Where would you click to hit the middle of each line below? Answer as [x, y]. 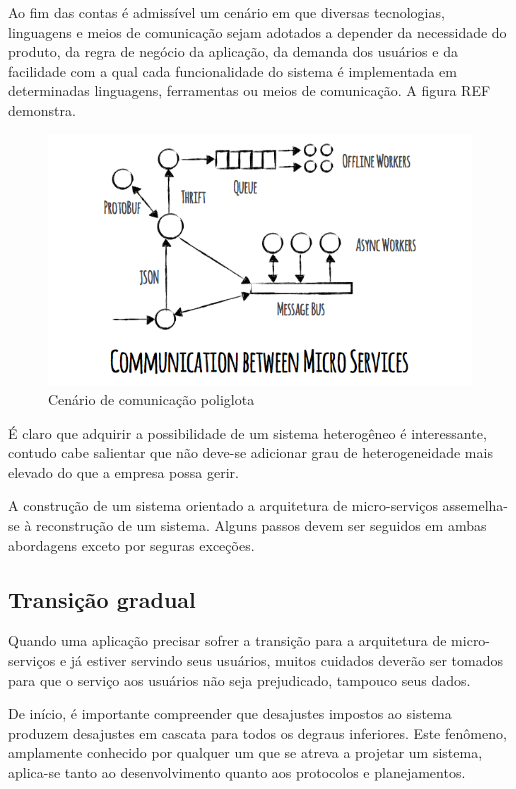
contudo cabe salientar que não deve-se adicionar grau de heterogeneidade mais [250, 452]
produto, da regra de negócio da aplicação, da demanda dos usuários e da [233, 51]
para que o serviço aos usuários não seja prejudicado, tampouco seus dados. [239, 679]
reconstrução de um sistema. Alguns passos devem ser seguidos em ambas [261, 524]
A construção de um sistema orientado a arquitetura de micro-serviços [223, 505]
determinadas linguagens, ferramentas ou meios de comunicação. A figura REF [249, 90]
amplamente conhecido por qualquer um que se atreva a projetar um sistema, [245, 752]
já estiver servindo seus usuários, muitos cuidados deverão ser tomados [286, 659]
